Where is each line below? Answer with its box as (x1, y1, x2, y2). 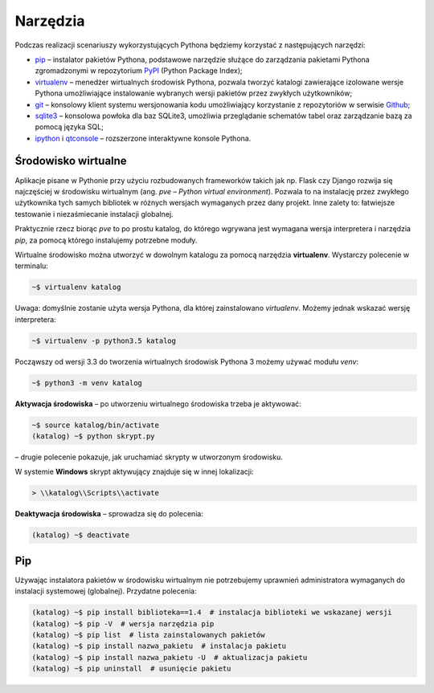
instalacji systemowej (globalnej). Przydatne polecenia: (14, 586, 197, 596)
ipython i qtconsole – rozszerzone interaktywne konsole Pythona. (35, 133, 252, 143)
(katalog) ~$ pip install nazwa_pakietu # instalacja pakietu (31, 642, 287, 650)
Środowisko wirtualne (14, 154, 128, 168)
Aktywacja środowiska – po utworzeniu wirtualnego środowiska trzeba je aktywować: (14, 398, 301, 409)
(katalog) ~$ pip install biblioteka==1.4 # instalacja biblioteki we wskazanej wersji (31, 608, 393, 618)
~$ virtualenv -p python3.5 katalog (31, 336, 177, 345)
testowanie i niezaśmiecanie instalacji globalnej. (14, 209, 174, 218)
